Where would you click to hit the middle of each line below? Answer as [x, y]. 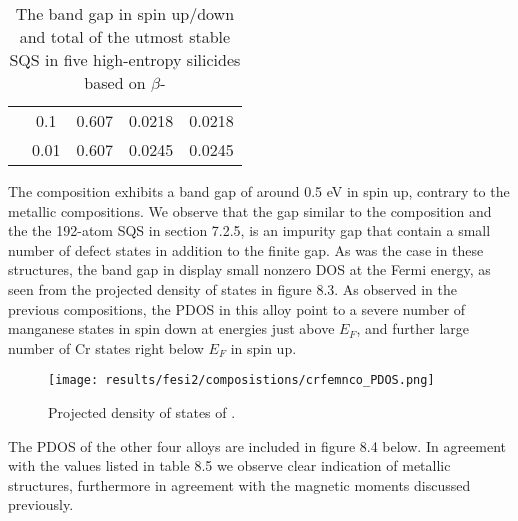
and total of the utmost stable [125, 36]
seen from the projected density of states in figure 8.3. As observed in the [232, 288]
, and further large [412, 328]
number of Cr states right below [106, 347]
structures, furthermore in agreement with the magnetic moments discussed [239, 484]
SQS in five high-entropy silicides [125, 59]
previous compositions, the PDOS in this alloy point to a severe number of [237, 308]
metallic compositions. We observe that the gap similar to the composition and [250, 210]
